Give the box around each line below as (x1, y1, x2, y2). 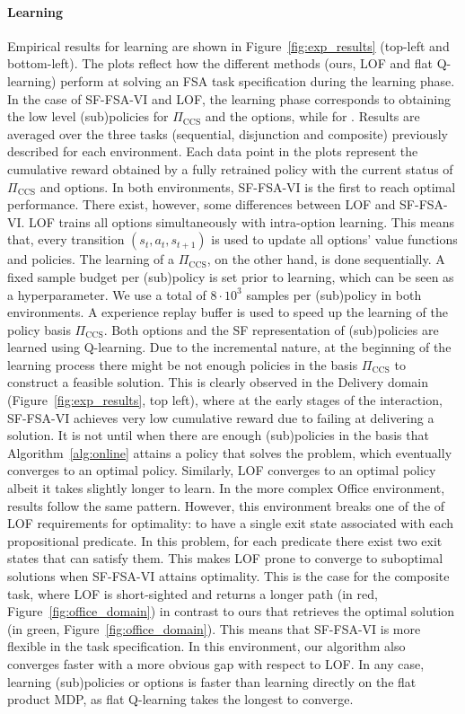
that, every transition (7, 230, 125, 249)
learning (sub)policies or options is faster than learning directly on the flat (7, 672, 417, 691)
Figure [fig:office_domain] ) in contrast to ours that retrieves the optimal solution (7, 602, 455, 621)
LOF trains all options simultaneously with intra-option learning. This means (29, 212, 455, 231)
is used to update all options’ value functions (211, 230, 458, 249)
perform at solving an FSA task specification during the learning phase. (60, 71, 455, 90)
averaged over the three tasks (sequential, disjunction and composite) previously (7, 124, 449, 143)
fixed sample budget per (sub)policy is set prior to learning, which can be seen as (7, 267, 454, 286)
